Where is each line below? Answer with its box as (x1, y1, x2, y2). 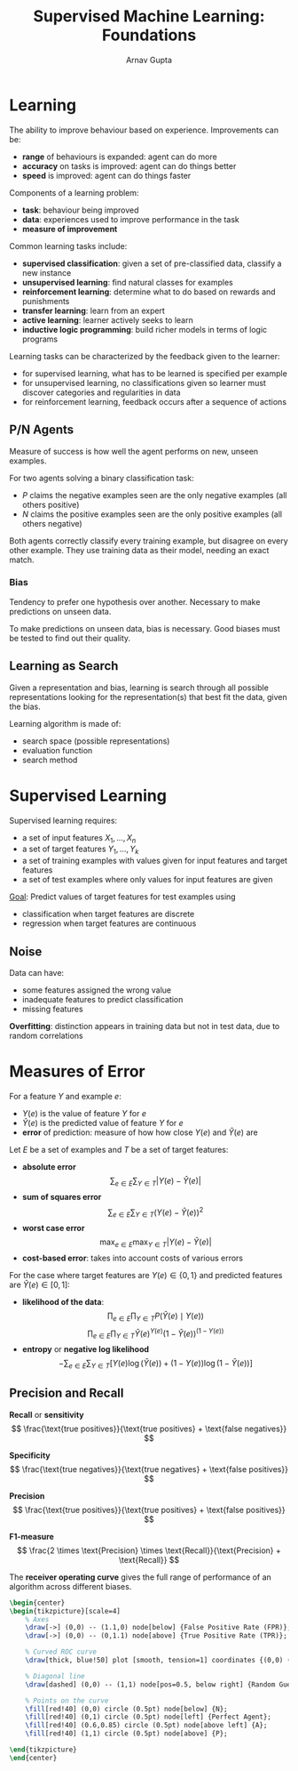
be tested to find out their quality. (9, 632, 131, 643)
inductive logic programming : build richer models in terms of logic (21, 324, 268, 334)
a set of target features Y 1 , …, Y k (21, 843, 139, 857)
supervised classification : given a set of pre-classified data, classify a (21, 258, 282, 269)
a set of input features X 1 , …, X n (21, 832, 137, 845)
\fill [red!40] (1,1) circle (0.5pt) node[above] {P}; (25, 1729, 228, 1738)
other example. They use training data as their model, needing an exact (9, 544, 270, 555)
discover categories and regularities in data (21, 387, 181, 398)
